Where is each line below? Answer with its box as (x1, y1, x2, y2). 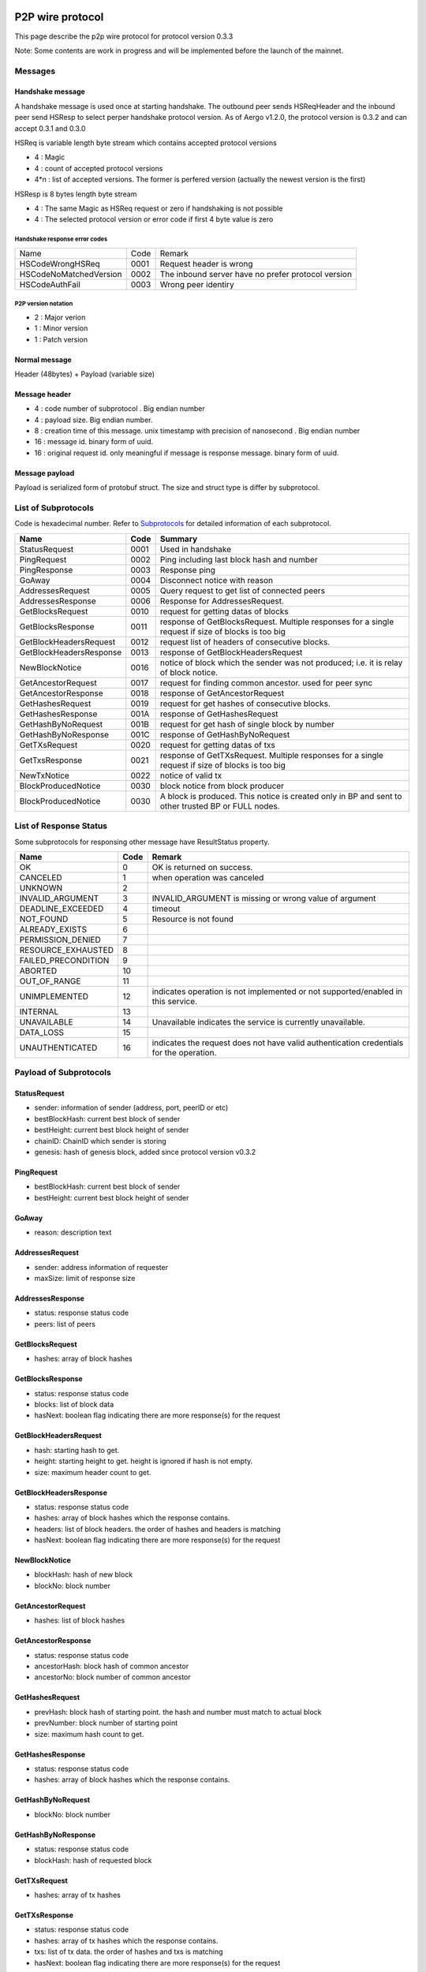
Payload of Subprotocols (14, 1067, 112, 1078)
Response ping (159, 564, 216, 575)
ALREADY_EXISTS (19, 924, 88, 935)
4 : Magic (34, 152, 65, 162)
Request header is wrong (159, 258, 253, 269)
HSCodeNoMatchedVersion (19, 268, 122, 279)
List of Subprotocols (14, 502, 95, 514)
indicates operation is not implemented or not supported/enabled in (151, 986, 403, 997)
